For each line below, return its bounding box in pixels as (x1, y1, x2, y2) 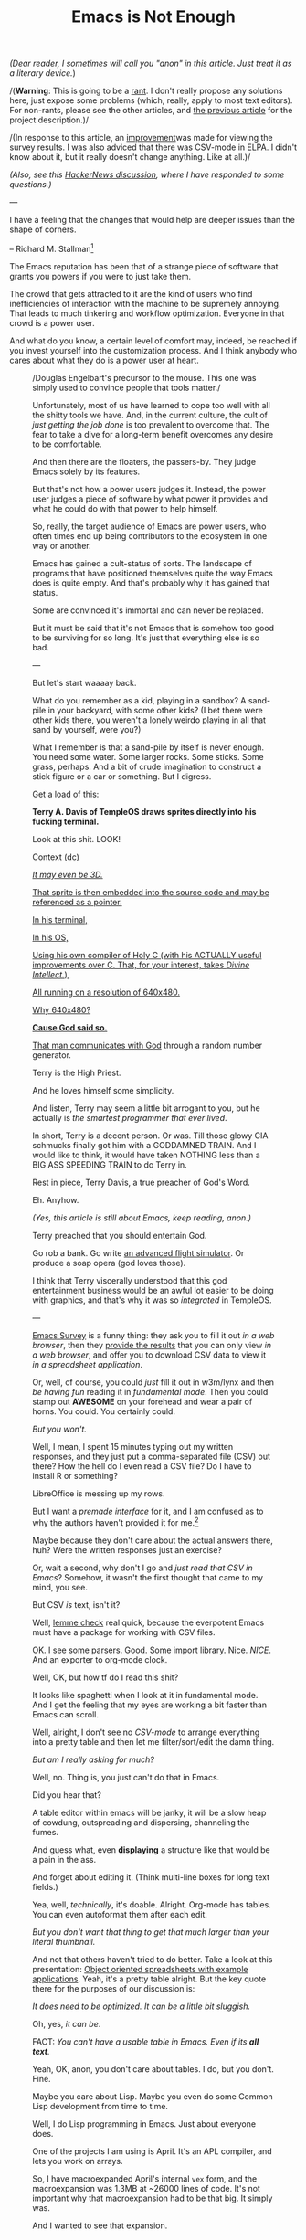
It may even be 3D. (32, 869, 103, 880)
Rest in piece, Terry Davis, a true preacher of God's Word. (32, 1177, 251, 1188)
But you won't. (32, 1423, 87, 1434)
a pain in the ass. (32, 1854, 97, 1865)
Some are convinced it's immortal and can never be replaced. (32, 605, 264, 616)
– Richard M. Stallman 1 (9, 242, 94, 254)
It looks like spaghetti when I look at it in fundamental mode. (32, 1689, 259, 1700)
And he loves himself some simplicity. (32, 1084, 174, 1095)
